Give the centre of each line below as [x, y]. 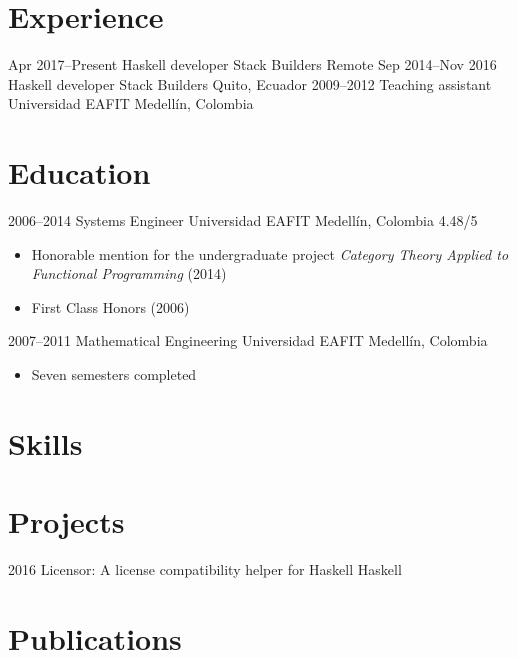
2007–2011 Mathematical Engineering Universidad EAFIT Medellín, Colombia [248, 340]
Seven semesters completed [114, 374]
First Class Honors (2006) [110, 306]
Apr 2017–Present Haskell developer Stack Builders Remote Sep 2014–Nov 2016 [252, 64]
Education [79, 172]
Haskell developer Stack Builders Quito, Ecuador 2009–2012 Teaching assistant [250, 83]
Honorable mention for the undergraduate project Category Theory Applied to [270, 253]
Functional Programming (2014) [129, 273]
